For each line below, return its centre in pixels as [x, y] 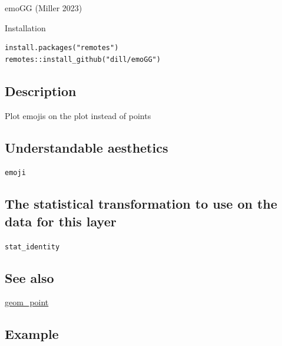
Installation [25, 27]
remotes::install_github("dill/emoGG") [83, 59]
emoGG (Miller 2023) [44, 8]
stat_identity [32, 247]
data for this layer [61, 221]
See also [29, 277]
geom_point [27, 302]
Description [41, 90]
